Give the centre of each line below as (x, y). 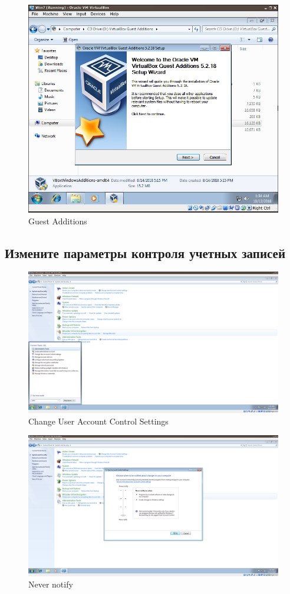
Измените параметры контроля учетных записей (145, 252)
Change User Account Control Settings (98, 421)
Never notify (51, 584)
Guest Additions (58, 221)
